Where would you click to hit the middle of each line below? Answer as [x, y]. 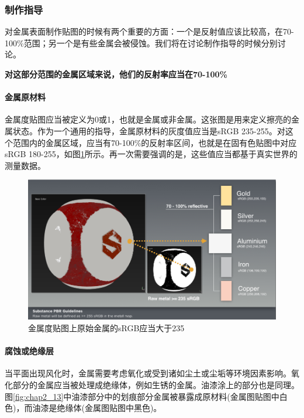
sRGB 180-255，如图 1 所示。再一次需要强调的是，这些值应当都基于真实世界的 [151, 154]
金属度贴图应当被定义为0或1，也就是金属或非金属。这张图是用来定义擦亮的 [148, 119]
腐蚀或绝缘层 [29, 351]
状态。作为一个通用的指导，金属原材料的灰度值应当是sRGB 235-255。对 [149, 130]
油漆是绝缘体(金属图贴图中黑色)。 [97, 408]
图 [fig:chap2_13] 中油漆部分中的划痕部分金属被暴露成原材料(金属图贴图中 [142, 396]
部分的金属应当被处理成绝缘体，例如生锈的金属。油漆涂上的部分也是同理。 [156, 384]
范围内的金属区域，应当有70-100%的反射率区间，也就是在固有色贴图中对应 [155, 142]
